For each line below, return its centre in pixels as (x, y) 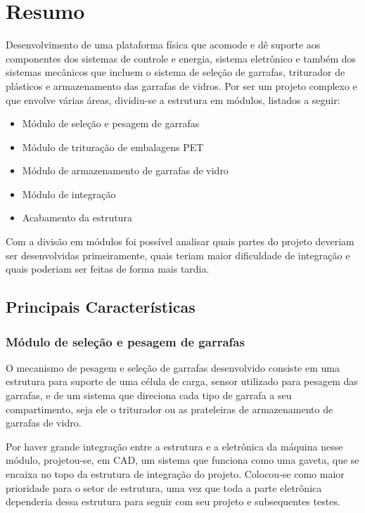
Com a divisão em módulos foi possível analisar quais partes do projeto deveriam (180, 241)
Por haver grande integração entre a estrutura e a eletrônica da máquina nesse (174, 446)
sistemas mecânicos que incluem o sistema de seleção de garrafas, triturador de (175, 72)
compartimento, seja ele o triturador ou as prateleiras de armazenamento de (169, 409)
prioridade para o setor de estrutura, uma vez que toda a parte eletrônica (164, 487)
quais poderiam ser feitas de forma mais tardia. (108, 269)
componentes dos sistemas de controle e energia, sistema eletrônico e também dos (181, 58)
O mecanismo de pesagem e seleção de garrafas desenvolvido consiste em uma (173, 367)
